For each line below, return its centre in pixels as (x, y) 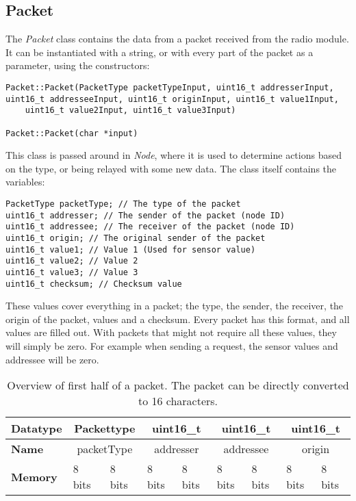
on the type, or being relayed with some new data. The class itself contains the (171, 168)
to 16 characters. (178, 401)
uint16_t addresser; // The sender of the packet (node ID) (145, 215)
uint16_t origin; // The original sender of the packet (136, 239)
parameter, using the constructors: (78, 65)
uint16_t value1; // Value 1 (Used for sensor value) (131, 249)
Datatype (37, 428)
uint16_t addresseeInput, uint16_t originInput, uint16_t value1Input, (172, 99)
